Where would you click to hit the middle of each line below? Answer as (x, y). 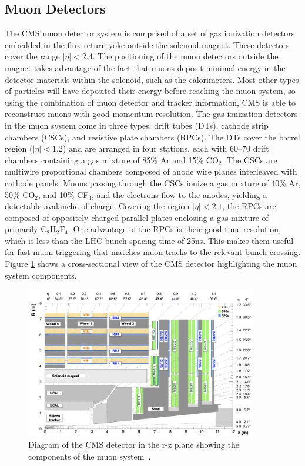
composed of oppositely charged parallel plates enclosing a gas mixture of (137, 217)
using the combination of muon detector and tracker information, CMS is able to (150, 102)
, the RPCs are (249, 206)
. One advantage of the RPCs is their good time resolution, (174, 229)
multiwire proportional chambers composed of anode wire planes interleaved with (151, 171)
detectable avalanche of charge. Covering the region (97, 206)
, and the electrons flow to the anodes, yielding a (180, 194)
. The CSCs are (249, 160)
